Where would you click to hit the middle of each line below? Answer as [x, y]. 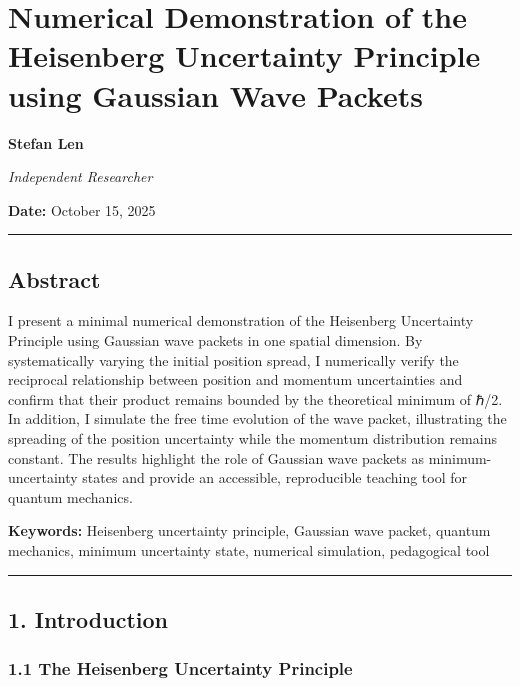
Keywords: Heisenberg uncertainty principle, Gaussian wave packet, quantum [249, 530]
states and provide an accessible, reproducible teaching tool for [275, 477]
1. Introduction [88, 619]
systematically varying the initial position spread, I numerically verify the [233, 359]
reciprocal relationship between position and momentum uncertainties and [235, 379]
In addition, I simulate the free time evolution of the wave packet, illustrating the [257, 418]
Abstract [54, 278]
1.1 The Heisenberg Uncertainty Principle [180, 668]
